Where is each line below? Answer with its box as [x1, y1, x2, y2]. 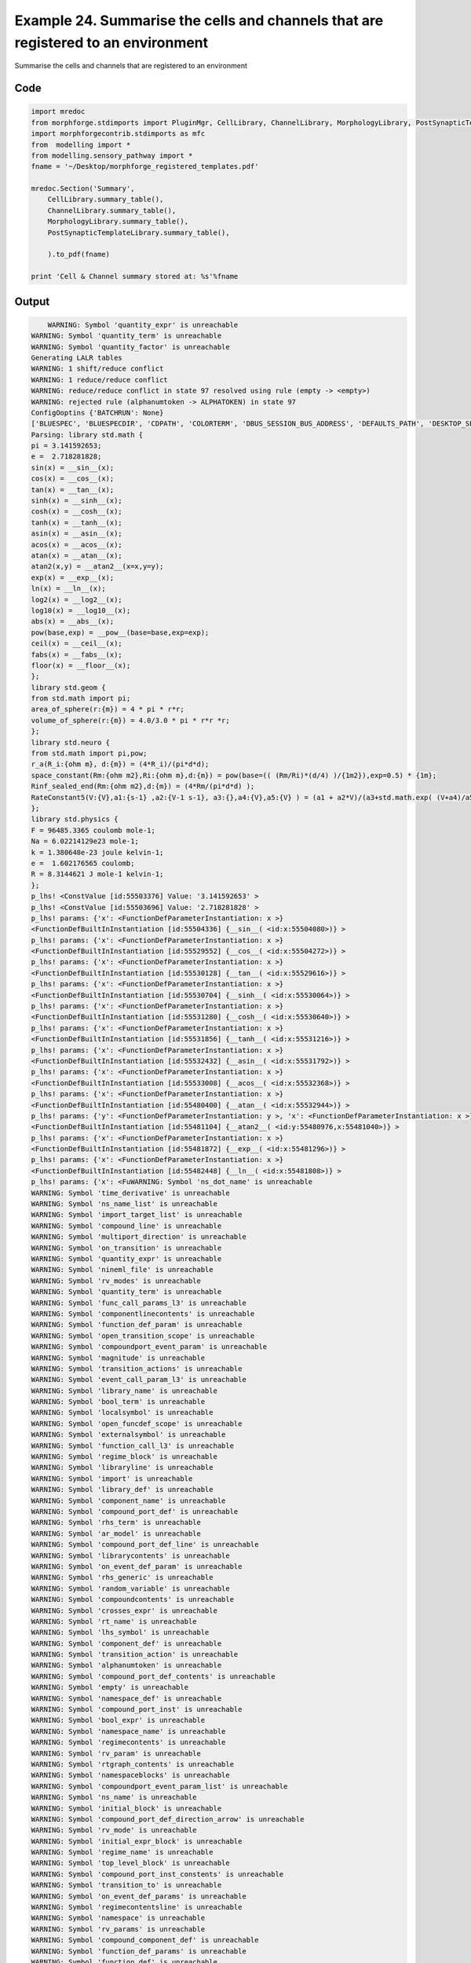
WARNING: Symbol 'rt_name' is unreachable [31, 1617, 197, 1625]
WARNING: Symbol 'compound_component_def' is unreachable [31, 1936, 259, 1945]
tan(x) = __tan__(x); [31, 485, 115, 494]
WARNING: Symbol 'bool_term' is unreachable [31, 1398, 206, 1406]
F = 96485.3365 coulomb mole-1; [31, 825, 156, 835]
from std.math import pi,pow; [31, 749, 148, 758]
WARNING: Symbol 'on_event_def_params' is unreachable [31, 1892, 246, 1900]
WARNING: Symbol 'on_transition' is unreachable [31, 1243, 222, 1252]
